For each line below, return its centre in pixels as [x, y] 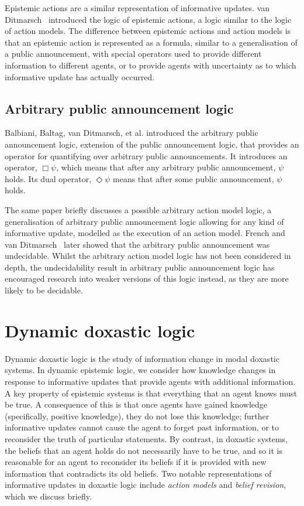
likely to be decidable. [44, 290]
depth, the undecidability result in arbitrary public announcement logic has [140, 267]
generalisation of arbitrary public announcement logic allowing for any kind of [144, 221]
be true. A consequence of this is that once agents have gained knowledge [136, 404]
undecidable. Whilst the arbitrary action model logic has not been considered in [148, 256]
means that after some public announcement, [194, 178]
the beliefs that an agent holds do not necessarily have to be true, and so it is [144, 450]
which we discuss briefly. [48, 496]
